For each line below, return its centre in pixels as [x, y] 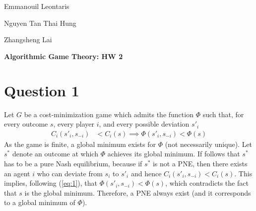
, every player [74, 124]
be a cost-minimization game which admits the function [109, 114]
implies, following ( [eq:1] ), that [51, 183]
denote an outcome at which [55, 154]
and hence [146, 173]
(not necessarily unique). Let [209, 144]
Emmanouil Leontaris [37, 6]
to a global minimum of [40, 202]
